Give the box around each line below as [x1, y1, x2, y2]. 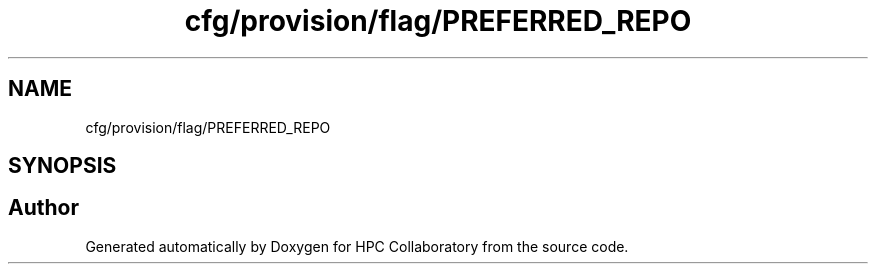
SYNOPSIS [8, 153, 117, 179]
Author [8, 195, 79, 221]
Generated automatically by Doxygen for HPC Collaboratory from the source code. [85, 237, 629, 255]
